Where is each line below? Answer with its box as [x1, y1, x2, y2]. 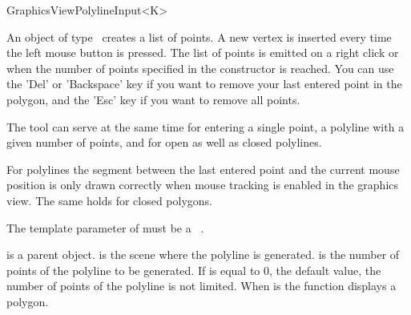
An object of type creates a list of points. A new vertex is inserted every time [6, 28, 392, 45]
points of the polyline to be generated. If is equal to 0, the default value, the [6, 261, 381, 278]
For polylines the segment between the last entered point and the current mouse [6, 160, 400, 177]
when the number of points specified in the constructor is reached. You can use [6, 59, 394, 76]
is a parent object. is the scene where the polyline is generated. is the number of [6, 246, 400, 263]
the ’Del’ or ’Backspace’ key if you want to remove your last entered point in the [6, 75, 402, 92]
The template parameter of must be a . [6, 219, 204, 236]
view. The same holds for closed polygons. [6, 192, 212, 208]
